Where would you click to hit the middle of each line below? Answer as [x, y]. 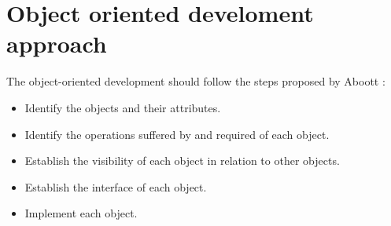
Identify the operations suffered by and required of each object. [177, 134]
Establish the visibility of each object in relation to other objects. [182, 160]
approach [57, 44]
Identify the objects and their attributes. [123, 107]
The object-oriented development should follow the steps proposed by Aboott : [196, 81]
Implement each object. [81, 213]
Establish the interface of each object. [116, 186]
